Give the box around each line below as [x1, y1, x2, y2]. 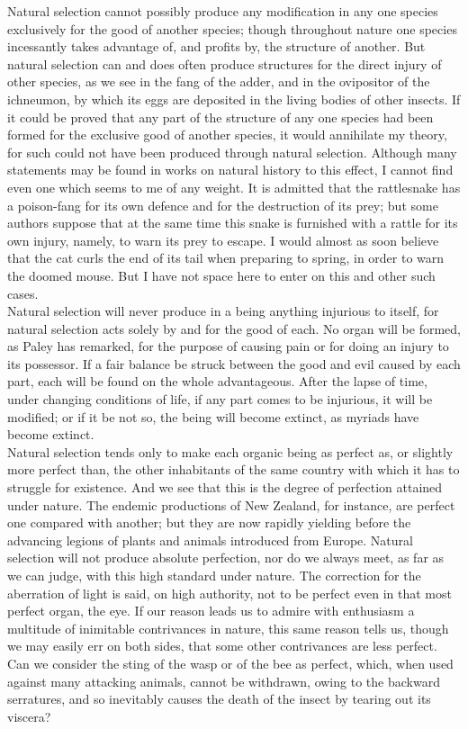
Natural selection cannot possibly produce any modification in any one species [7, 2, 438, 20]
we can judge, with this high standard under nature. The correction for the [7, 566, 421, 584]
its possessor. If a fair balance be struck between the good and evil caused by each [7, 354, 461, 373]
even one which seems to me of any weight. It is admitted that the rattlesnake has [7, 177, 461, 196]
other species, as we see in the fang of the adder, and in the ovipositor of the [7, 72, 430, 91]
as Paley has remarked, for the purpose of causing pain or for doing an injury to [7, 337, 449, 355]
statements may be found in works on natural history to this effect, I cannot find [7, 160, 454, 179]
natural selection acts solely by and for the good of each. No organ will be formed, [7, 319, 461, 337]
